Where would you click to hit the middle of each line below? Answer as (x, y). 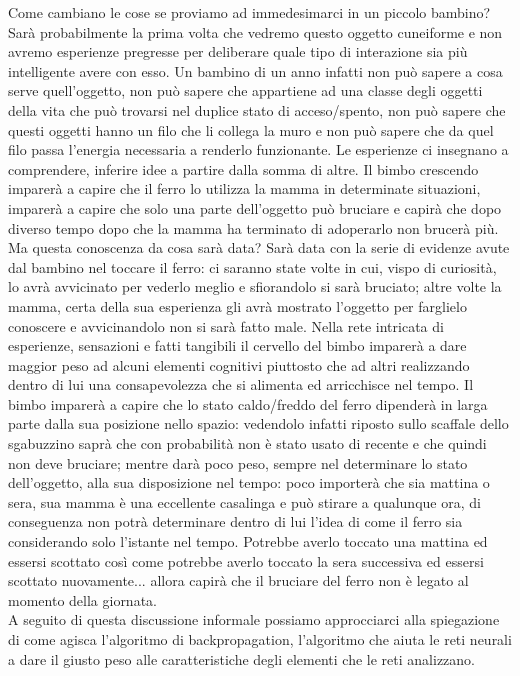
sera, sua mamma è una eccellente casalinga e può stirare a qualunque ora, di (244, 501)
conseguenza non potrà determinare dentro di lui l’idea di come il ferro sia (235, 521)
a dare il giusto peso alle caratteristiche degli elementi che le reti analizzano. (241, 658)
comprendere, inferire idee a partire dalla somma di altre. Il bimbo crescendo (243, 168)
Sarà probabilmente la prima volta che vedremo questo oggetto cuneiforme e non (255, 31)
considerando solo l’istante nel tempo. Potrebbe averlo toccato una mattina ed (248, 541)
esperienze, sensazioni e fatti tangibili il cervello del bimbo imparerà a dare (237, 345)
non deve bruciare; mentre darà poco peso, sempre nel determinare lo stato (238, 462)
